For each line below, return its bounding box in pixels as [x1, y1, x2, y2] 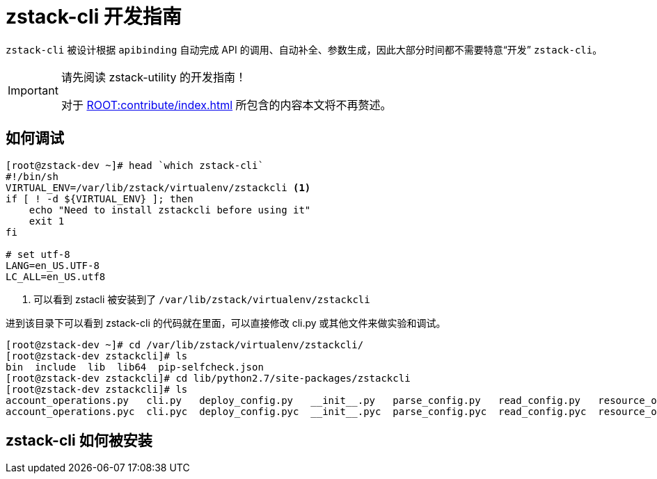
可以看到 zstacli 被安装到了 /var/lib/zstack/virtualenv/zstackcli [33, 293, 370, 305]
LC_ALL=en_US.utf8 [6, 270, 106, 282]
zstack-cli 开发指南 [6, 5, 182, 29]
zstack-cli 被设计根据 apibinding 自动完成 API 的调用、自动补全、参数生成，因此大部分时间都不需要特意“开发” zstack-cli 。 [6, 43, 603, 56]
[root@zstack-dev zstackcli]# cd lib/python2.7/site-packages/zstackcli [6, 372, 411, 384]
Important [8, 83, 58, 97]
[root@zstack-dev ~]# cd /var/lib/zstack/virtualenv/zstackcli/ [6, 339, 364, 350]
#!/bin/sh [6, 170, 58, 182]
